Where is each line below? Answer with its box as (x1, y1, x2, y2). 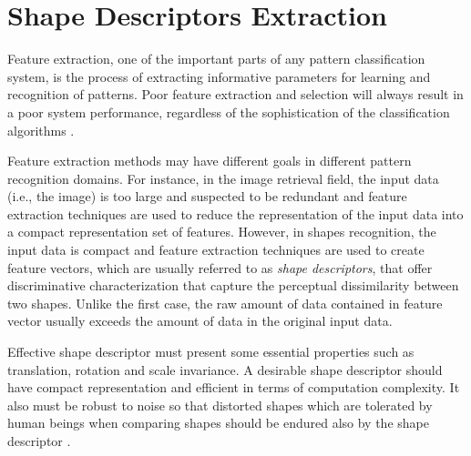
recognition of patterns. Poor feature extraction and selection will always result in (7, 85, 464, 104)
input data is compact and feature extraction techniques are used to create (7, 240, 425, 259)
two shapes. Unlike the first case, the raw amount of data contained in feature (7, 293, 443, 312)
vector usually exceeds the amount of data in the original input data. (7, 311, 393, 330)
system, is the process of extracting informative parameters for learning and (7, 66, 431, 86)
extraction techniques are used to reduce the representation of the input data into (7, 204, 464, 223)
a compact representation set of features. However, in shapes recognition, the (7, 222, 436, 241)
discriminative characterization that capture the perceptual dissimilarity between (7, 276, 459, 295)
